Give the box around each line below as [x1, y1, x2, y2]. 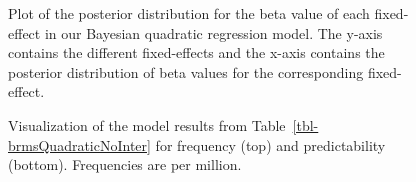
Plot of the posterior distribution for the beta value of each [8, 3, 370, 23]
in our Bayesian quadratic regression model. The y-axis [44, 22, 383, 43]
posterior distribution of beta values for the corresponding [8, 61, 364, 82]
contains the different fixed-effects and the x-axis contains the [8, 42, 385, 63]
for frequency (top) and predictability [155, 134, 386, 155]
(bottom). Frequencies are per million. [8, 154, 242, 175]
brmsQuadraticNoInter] [8, 134, 151, 155]
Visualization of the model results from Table [8, 114, 286, 135]
